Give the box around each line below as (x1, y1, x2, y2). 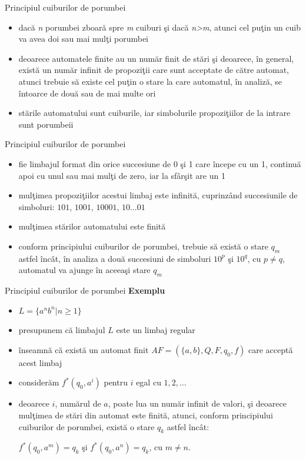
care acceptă (248, 343, 293, 355)
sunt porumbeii (18, 118, 74, 130)
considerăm (18, 376, 59, 388)
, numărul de (55, 397, 101, 410)
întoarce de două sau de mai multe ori (18, 87, 156, 99)
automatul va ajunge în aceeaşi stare (18, 264, 151, 276)
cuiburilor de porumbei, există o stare (18, 420, 155, 433)
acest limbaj (18, 356, 62, 368)
